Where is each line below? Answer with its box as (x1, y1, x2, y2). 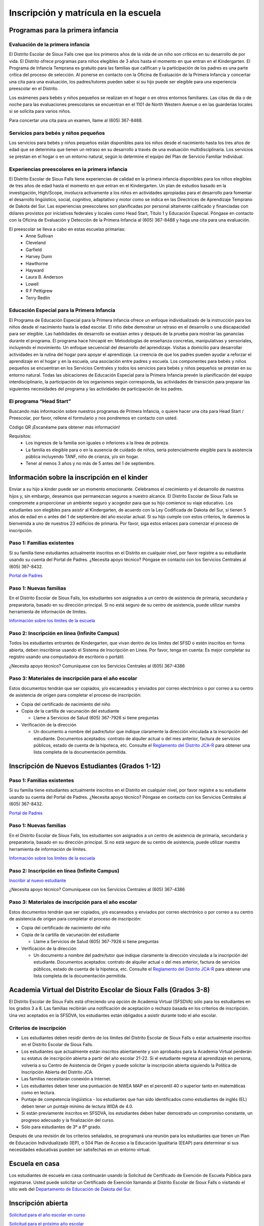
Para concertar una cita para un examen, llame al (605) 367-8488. (9, 117, 143, 123)
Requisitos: (9, 433, 32, 439)
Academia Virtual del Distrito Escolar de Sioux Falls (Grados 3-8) (9, 986, 210, 994)
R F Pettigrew (25, 288, 53, 294)
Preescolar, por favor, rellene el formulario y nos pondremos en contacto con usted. (9, 415, 178, 421)
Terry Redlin (25, 295, 50, 301)
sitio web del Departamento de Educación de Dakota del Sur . (9, 1186, 132, 1192)
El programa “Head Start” (9, 398, 71, 405)
